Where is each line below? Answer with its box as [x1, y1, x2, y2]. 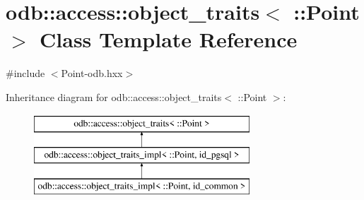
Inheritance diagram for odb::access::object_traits [6, 89, 222, 104]
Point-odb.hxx [61, 66, 123, 81]
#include [6, 66, 45, 81]
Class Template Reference [40, 25, 298, 54]
